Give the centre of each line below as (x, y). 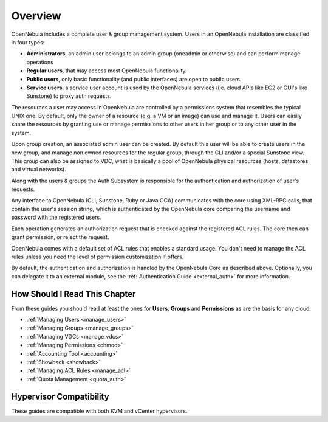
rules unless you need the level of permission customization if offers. (97, 257)
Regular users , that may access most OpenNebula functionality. (107, 71)
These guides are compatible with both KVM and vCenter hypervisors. (99, 411)
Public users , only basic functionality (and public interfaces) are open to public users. (134, 79)
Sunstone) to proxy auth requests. (69, 96)
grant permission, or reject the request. (60, 237)
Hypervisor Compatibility (60, 396)
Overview (36, 16)
